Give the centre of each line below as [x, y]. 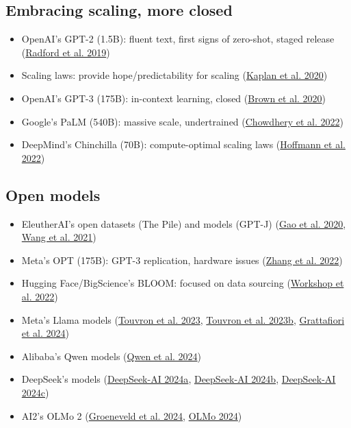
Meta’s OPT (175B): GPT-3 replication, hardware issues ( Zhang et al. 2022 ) [182, 260]
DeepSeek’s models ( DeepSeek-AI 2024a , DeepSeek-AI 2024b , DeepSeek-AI [179, 379]
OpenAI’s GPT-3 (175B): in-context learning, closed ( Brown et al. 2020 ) [174, 98]
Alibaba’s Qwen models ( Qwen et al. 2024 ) [112, 356]
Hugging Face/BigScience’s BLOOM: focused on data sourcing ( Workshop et [183, 283]
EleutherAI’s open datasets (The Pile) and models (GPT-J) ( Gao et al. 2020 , [184, 223]
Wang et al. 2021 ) [59, 237]
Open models [53, 194]
